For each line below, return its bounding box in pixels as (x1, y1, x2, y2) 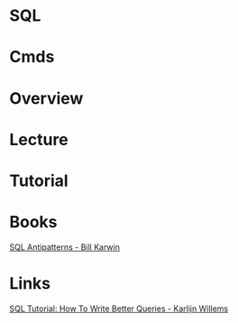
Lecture (9, 129, 69, 150)
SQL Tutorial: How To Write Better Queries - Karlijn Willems (9, 303, 229, 314)
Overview (9, 88, 84, 108)
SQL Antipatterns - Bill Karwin (9, 241, 120, 253)
